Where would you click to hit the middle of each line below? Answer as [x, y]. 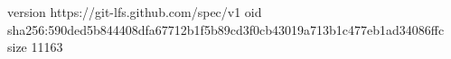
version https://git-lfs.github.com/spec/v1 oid [135, 12]
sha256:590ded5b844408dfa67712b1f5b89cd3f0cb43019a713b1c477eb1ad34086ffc [226, 29]
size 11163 [35, 47]
